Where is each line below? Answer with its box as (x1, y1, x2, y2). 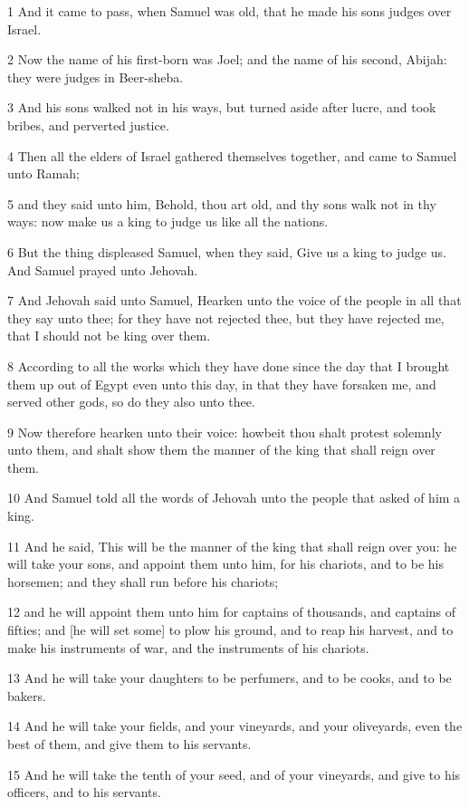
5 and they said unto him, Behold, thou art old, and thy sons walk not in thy (7, 194, 436, 213)
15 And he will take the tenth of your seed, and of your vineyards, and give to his (7, 764, 461, 783)
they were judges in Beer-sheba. (7, 67, 184, 86)
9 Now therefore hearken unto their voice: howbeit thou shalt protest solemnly (7, 422, 442, 441)
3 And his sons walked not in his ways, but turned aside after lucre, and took (7, 98, 436, 117)
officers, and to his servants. (7, 783, 161, 802)
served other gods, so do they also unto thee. (7, 392, 255, 411)
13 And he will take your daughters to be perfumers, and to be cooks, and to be (7, 668, 452, 687)
